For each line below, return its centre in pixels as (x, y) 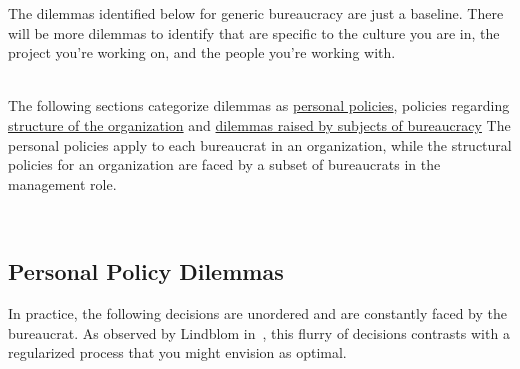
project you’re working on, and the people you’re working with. (202, 52)
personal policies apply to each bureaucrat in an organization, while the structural (260, 144)
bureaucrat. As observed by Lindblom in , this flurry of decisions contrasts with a (259, 332)
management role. (62, 183)
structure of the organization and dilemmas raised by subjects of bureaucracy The (259, 124)
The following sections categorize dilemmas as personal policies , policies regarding (259, 105)
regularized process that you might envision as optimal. (177, 352)
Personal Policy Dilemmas (146, 271)
